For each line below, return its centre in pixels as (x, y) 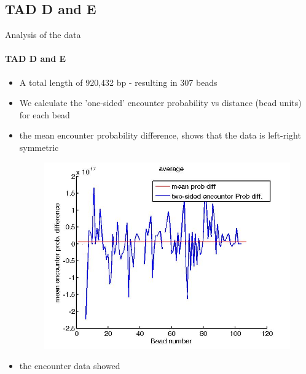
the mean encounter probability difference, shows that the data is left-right (160, 135)
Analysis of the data (43, 35)
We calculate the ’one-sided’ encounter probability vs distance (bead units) (160, 103)
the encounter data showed (70, 366)
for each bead (45, 114)
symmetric (39, 147)
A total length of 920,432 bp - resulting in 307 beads (118, 82)
